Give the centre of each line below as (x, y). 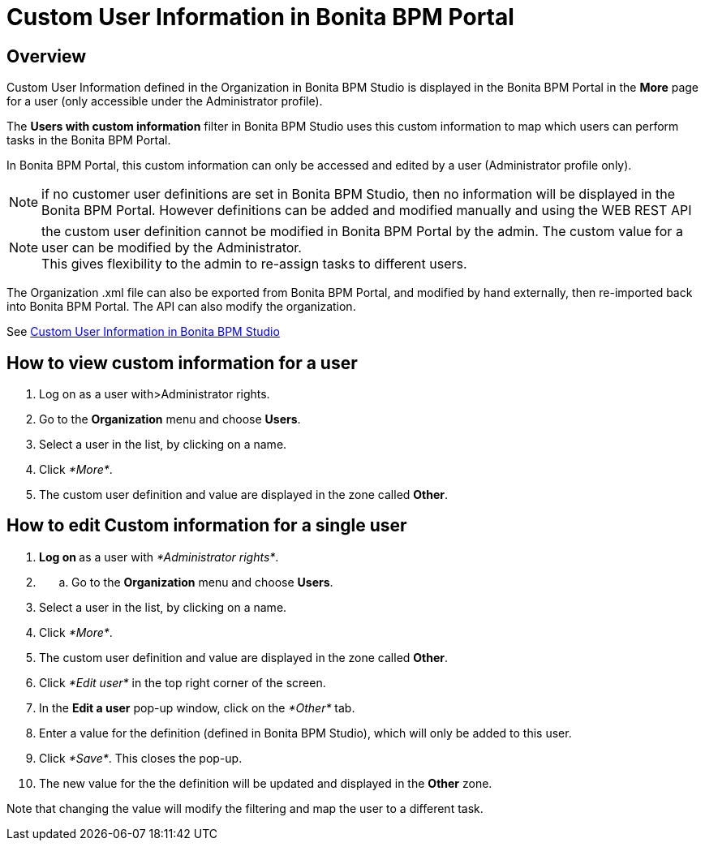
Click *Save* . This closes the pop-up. (141, 758)
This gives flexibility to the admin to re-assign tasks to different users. (254, 264)
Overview (47, 56)
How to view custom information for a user (182, 363)
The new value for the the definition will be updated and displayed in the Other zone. (266, 783)
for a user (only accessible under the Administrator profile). (165, 101)
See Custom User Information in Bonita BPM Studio (143, 332)
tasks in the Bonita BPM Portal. (89, 140)
